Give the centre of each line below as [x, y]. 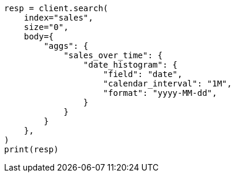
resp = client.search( [56, 8]
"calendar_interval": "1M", [167, 84]
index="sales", [58, 18]
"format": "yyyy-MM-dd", [160, 93]
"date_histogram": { [130, 65]
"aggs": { [66, 46]
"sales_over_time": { [113, 55]
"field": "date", [143, 74]
